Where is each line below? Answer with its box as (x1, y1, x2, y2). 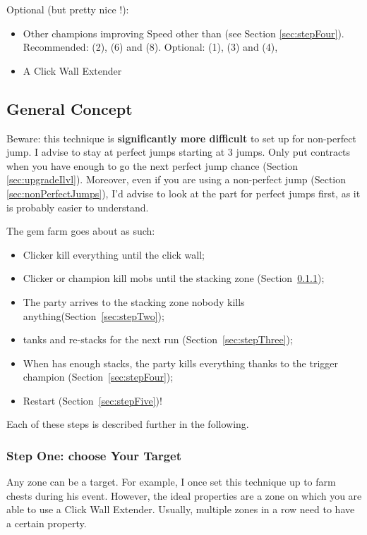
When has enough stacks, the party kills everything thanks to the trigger (23, 355, 339, 370)
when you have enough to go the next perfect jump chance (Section (6, 158, 299, 173)
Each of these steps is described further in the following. (6, 417, 249, 431)
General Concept (6, 97, 133, 119)
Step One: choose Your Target (6, 447, 182, 464)
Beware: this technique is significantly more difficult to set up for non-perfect (6, 130, 356, 145)
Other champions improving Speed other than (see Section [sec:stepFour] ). (23, 25, 344, 40)
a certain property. (6, 516, 87, 531)
